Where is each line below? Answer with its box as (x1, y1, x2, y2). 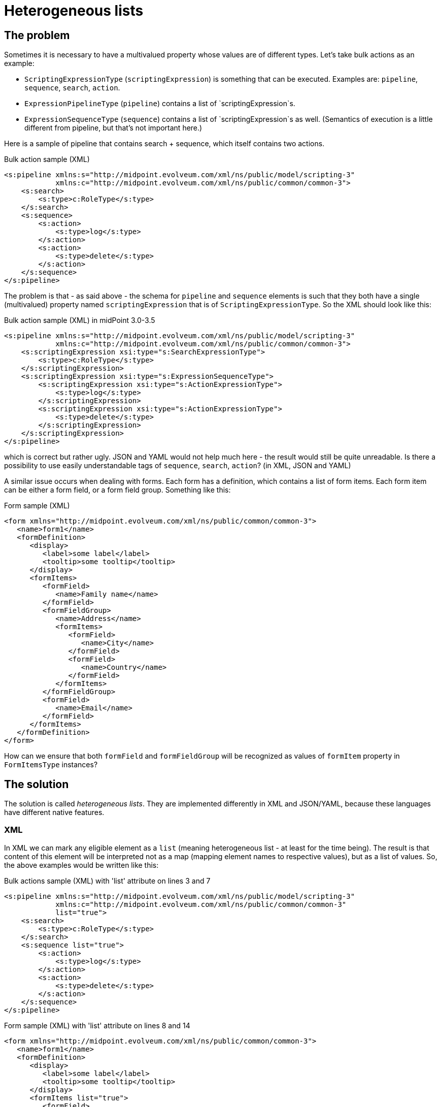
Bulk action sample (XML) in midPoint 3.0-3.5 (4, 316, 155, 325)
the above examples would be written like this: (4, 860, 159, 869)
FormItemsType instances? (4, 760, 98, 769)
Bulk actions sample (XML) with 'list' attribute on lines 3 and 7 (4, 876, 211, 885)
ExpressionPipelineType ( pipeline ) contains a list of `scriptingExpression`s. (24, 99, 295, 108)
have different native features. (4, 808, 105, 817)
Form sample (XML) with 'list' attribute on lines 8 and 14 (4, 1021, 190, 1030)
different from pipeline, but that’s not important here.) (24, 123, 202, 133)
